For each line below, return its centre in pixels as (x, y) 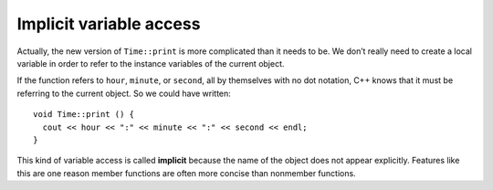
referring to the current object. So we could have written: (124, 93)
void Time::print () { (84, 115)
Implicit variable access (109, 24)
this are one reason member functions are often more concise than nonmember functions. (186, 173)
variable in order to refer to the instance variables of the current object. (151, 63)
